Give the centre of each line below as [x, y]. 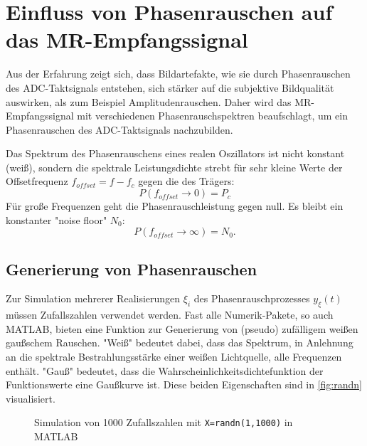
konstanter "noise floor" [57, 219]
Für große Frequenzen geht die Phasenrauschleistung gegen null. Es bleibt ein [175, 206]
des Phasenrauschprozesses [252, 298]
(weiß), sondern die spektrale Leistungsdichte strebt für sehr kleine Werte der [174, 167]
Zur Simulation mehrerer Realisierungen [93, 298]
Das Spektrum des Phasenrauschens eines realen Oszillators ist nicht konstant [175, 153]
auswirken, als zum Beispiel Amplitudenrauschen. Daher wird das [149, 101]
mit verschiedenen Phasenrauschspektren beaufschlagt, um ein [212, 116]
